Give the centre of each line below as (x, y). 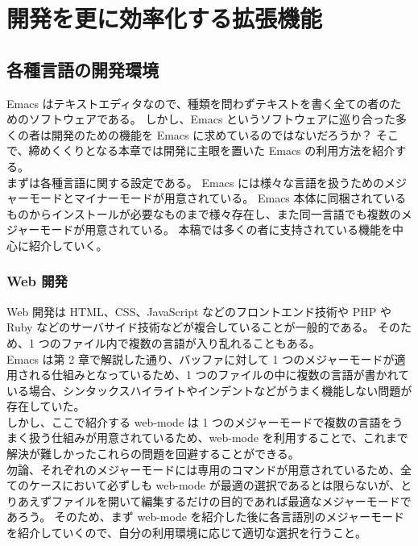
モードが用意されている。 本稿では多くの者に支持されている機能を (216, 229)
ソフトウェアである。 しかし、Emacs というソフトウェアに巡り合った (212, 119)
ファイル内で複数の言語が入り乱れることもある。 (190, 342)
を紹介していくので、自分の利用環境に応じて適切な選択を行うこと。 (187, 533)
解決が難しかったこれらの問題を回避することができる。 (153, 454)
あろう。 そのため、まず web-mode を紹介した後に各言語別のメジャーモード (205, 517)
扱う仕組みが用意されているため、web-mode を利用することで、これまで (218, 438)
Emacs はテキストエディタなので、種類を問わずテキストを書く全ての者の (199, 103)
